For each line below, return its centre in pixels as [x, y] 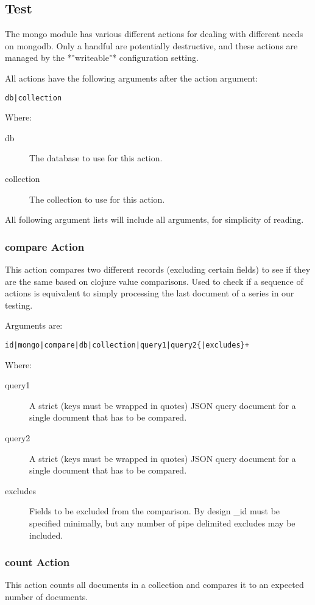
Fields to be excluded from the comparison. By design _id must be [155, 511]
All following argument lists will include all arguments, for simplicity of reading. [154, 219]
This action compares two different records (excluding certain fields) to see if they [158, 269]
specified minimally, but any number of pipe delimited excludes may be [162, 523]
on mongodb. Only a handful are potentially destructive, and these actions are [151, 45]
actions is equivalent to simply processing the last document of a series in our [150, 293]
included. [46, 535]
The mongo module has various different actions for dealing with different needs [154, 34]
